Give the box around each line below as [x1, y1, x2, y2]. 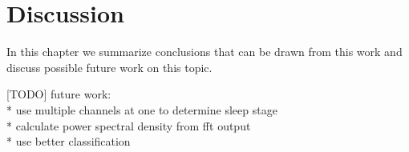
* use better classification [6, 133, 131, 150]
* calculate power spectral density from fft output [6, 117, 251, 134]
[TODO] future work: [6, 86, 111, 102]
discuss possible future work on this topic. [6, 58, 213, 75]
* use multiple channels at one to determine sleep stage [6, 101, 277, 118]
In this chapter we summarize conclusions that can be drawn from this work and [6, 43, 403, 60]
